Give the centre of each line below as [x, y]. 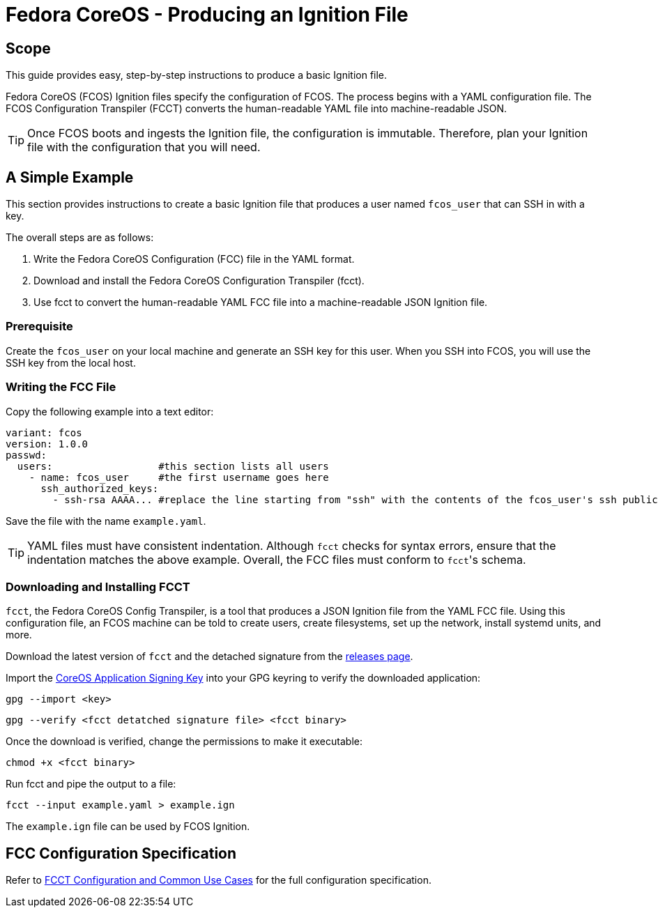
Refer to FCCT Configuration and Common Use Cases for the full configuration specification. [219, 880]
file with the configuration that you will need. [144, 147]
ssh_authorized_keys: [100, 488]
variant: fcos [44, 432]
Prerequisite [39, 327]
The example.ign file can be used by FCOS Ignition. [128, 827]
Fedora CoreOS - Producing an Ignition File [207, 15]
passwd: [26, 455]
